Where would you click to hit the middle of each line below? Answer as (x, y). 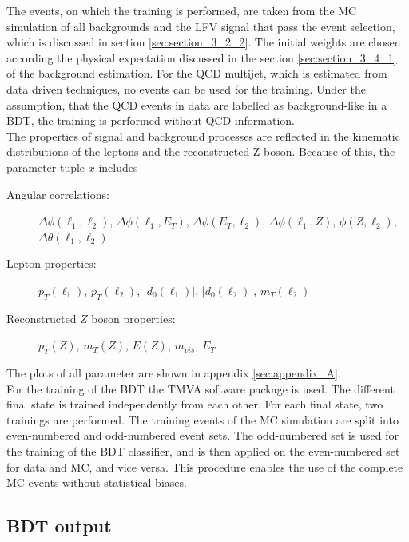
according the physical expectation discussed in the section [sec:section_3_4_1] (202, 57)
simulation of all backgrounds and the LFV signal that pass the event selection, (201, 26)
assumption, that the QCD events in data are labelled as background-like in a (197, 104)
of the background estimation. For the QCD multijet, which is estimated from (197, 73)
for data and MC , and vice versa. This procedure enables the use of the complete (205, 466)
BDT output (59, 526)
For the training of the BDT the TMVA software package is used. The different (201, 388)
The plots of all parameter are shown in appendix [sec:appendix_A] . (174, 373)
